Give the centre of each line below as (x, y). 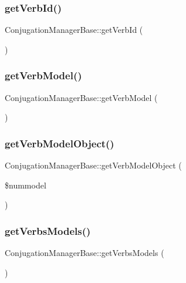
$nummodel (26, 185)
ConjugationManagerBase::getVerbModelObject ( (93, 165)
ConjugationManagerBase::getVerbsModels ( (84, 253)
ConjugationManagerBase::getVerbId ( (74, 30)
